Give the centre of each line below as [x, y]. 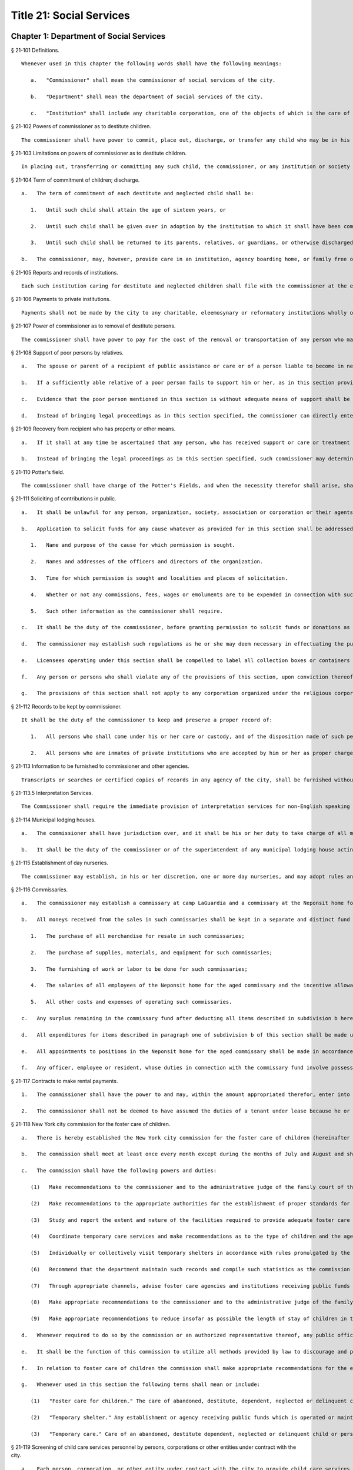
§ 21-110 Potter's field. [38, 472]
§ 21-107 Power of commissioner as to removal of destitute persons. [93, 326]
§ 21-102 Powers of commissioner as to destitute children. [81, 126]
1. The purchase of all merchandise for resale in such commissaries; [137, 936]
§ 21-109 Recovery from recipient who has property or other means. [93, 429]
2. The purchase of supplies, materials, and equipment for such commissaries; [151, 952]
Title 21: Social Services [71, 15]
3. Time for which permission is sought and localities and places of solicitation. [159, 578]
